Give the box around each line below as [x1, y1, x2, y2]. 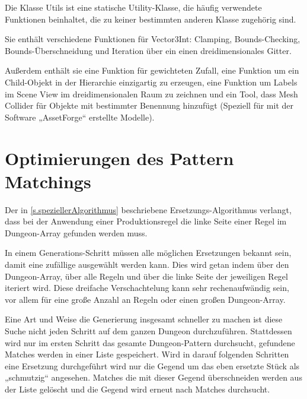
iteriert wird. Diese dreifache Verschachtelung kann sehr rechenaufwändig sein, [5, 281, 289, 294]
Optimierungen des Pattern [5, 145, 234, 170]
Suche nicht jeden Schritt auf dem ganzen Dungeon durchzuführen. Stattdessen [5, 325, 292, 337]
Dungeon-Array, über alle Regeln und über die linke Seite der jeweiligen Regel [5, 270, 288, 282]
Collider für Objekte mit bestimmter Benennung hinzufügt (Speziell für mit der [5, 99, 294, 112]
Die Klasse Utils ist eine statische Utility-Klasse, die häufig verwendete [5, 1, 262, 13]
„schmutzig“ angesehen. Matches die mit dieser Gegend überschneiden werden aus [5, 371, 302, 384]
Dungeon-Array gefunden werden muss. [5, 226, 148, 239]
